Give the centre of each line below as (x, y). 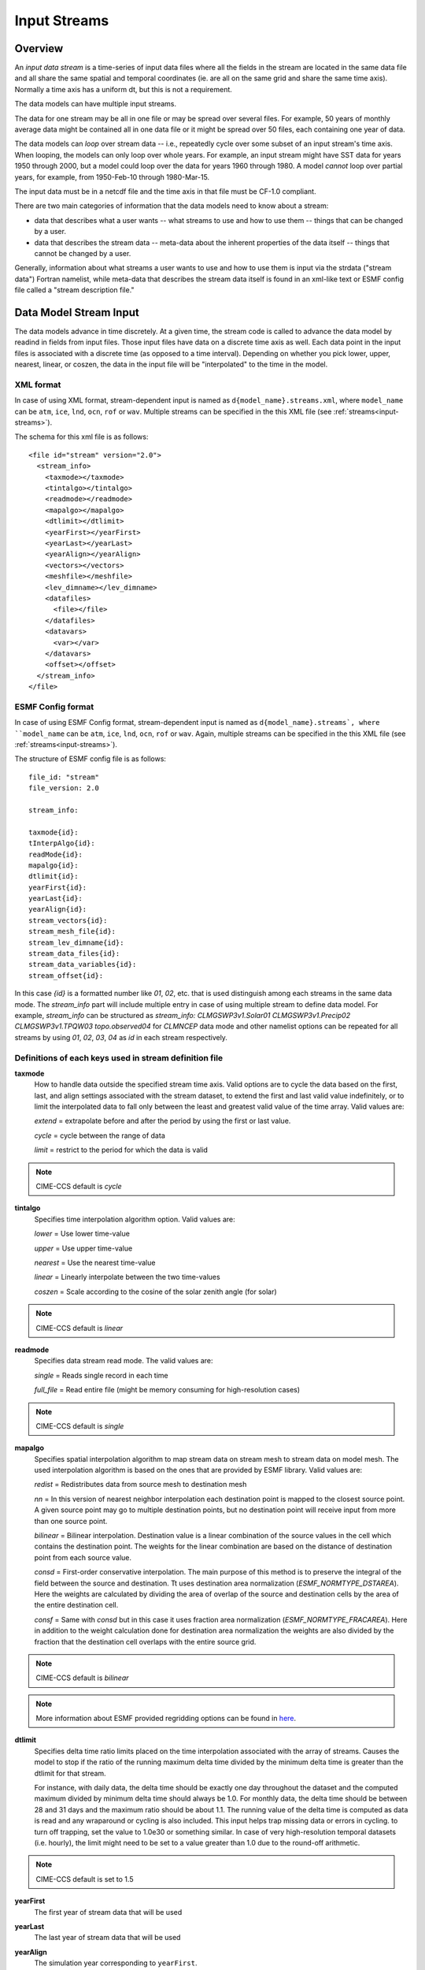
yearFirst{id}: (58, 887)
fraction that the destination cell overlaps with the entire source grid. (145, 1641)
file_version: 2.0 (64, 788)
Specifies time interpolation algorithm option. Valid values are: (135, 1219)
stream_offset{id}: (66, 976)
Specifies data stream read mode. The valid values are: (124, 1361)
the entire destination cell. (76, 1605)
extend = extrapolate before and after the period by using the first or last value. (163, 1121)
